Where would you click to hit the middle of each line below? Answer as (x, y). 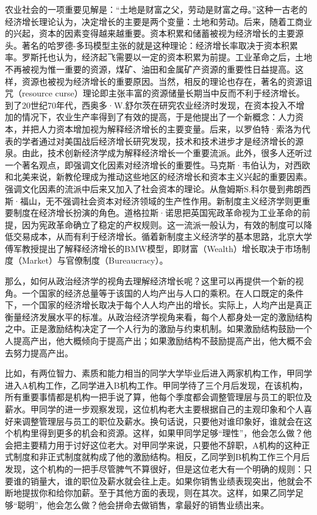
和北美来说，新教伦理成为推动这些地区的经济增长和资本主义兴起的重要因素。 (158, 177)
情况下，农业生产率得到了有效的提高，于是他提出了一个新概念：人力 (158, 117)
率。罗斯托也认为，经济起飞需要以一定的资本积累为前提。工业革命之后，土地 (158, 57)
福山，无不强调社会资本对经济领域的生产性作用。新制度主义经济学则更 (161, 200)
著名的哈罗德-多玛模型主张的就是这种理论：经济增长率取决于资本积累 (160, 45)
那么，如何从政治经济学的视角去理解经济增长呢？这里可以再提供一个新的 (150, 281)
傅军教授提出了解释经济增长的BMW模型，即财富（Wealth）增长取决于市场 (153, 248)
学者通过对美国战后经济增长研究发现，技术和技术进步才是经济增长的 (158, 141)
